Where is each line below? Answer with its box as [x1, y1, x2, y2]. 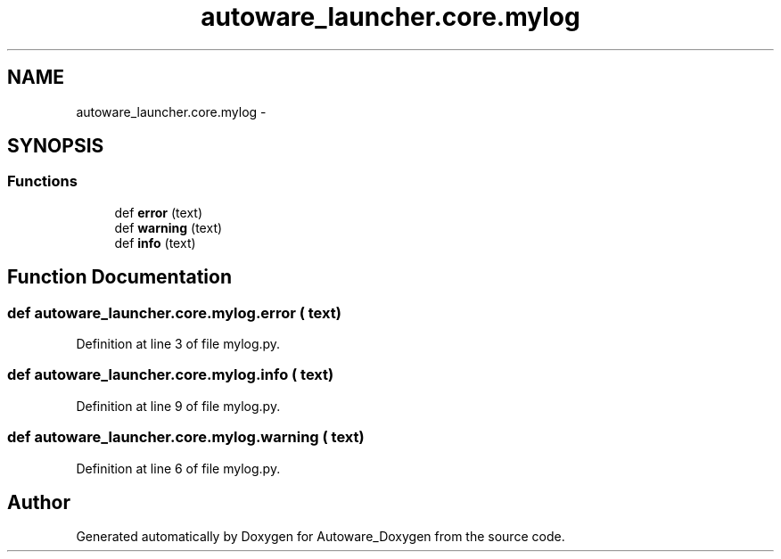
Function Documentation [7, 266, 232, 289]
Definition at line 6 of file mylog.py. [76, 460, 281, 476]
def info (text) [114, 234, 196, 251]
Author [7, 490, 70, 514]
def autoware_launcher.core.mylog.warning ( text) [7, 428, 365, 447]
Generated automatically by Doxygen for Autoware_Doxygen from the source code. [76, 529, 565, 545]
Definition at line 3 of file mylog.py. [76, 336, 281, 352]
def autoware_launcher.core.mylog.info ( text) [7, 366, 334, 384]
